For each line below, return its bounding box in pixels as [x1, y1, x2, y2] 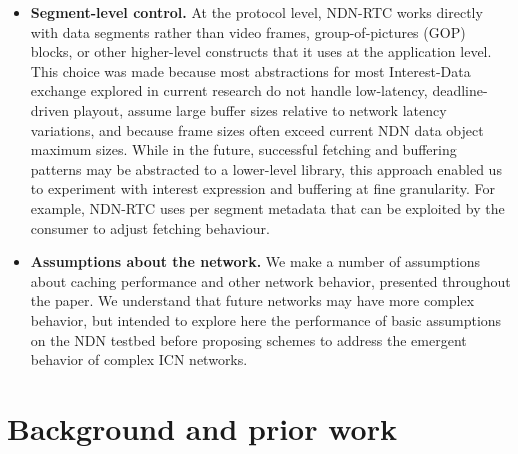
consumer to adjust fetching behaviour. [30, 217, 270, 238]
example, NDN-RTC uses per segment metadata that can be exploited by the [30, 197, 505, 218]
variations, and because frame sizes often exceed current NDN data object [30, 119, 484, 140]
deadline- [432, 80, 488, 101]
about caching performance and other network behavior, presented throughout [30, 270, 511, 291]
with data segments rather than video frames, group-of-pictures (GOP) [30, 21, 466, 42]
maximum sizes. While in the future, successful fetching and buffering [30, 139, 457, 160]
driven [30, 99, 69, 120]
